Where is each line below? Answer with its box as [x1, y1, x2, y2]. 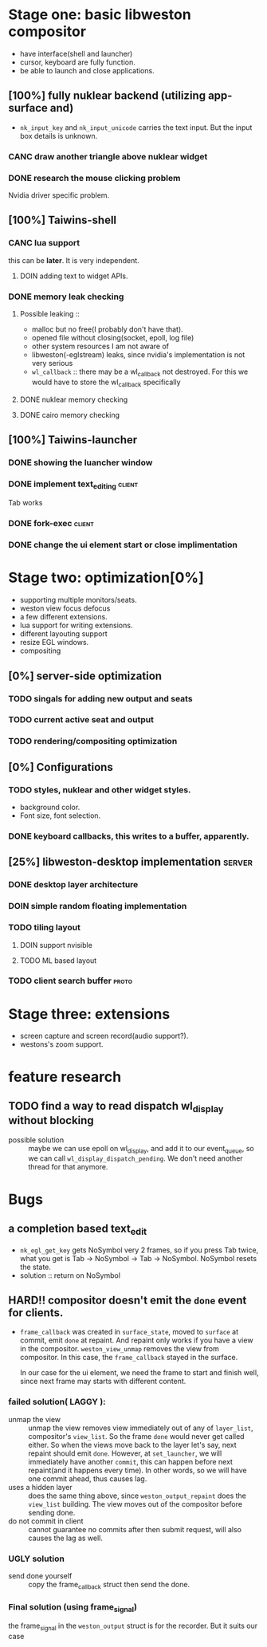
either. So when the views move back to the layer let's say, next [28, 1440, 237, 1449]
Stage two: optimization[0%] [8, 568, 205, 587]
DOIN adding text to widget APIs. [19, 271, 129, 281]
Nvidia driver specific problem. [8, 190, 110, 200]
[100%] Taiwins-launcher [8, 433, 138, 446]
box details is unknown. [19, 131, 98, 140]
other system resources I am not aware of [31, 341, 170, 351]
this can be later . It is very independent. [8, 255, 139, 265]
